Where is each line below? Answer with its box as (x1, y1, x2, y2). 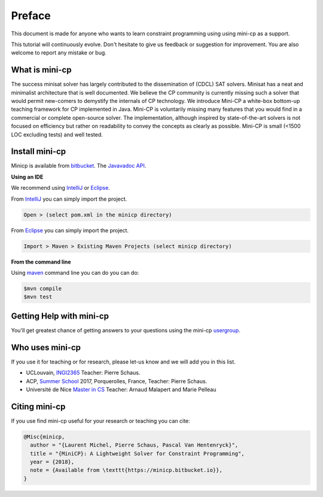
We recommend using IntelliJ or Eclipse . (11, 184, 110, 192)
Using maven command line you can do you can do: (11, 269, 139, 276)
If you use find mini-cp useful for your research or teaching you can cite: (11, 417, 191, 425)
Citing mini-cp (11, 401, 66, 411)
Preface (11, 9, 51, 22)
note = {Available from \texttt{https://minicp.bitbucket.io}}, (30, 467, 223, 474)
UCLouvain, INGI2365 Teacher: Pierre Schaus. (26, 369, 141, 377)
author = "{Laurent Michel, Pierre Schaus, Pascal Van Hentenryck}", (30, 442, 239, 448)
